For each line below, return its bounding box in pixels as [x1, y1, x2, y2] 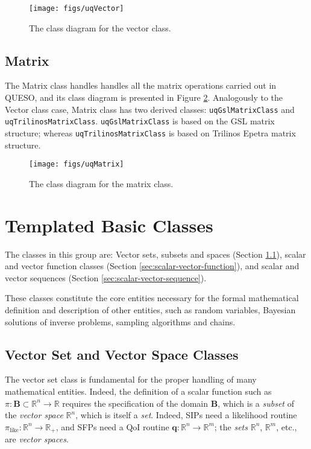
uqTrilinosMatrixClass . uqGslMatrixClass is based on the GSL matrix [5, 115, 275, 127]
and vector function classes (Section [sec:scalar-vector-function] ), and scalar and [5, 260, 300, 272]
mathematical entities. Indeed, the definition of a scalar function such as [5, 384, 272, 397]
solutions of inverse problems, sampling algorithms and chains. [5, 315, 236, 328]
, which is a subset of [218, 396, 294, 409]
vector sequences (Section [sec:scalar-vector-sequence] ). [5, 271, 207, 284]
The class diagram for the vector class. [29, 21, 171, 34]
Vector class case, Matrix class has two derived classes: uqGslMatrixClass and [5, 103, 295, 115]
